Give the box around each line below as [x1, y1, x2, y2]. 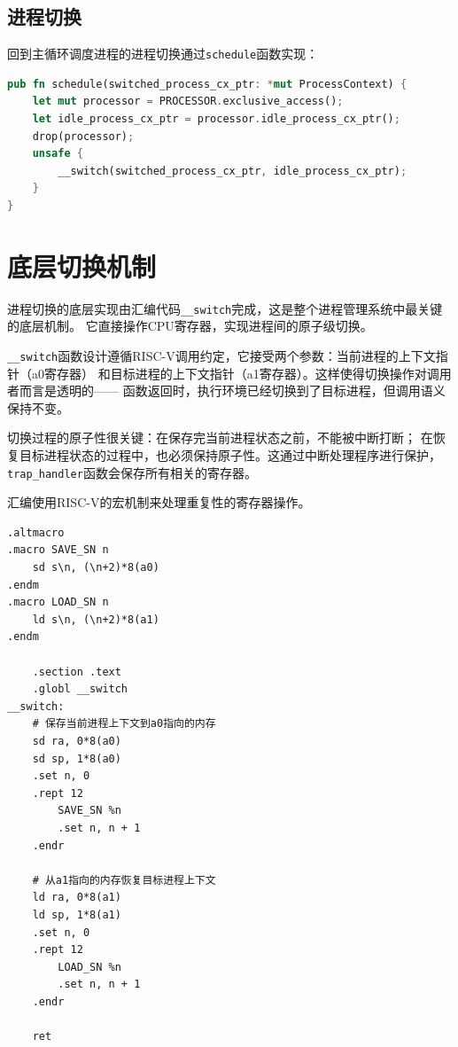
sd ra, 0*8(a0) [32, 734, 121, 747]
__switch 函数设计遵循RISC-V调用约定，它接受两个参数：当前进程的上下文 [7, 346, 436, 364]
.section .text [32, 665, 121, 678]
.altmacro [7, 526, 65, 539]
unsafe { [32, 147, 83, 160]
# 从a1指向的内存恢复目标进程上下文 [32, 873, 216, 887]
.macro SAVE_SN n [7, 543, 109, 557]
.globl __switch [32, 683, 128, 696]
